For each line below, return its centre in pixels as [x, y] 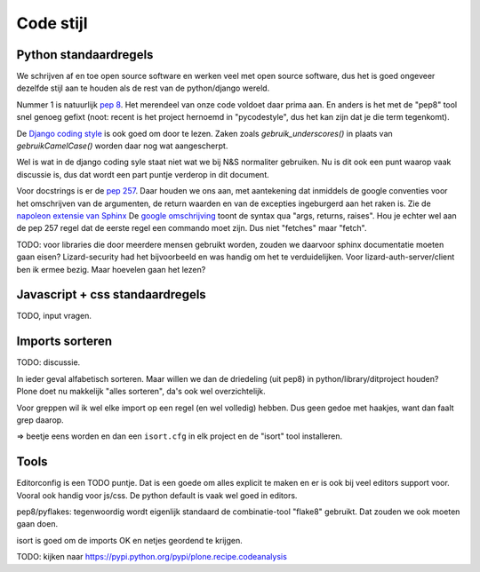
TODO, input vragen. [54, 316]
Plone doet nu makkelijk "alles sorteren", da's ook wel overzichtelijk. [141, 392]
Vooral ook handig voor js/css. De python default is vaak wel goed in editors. [157, 495]
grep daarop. [40, 420]
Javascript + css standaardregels [111, 294]
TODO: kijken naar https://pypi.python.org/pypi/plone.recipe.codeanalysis [152, 557]
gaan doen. [37, 524]
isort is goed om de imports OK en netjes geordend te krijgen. [130, 540]
